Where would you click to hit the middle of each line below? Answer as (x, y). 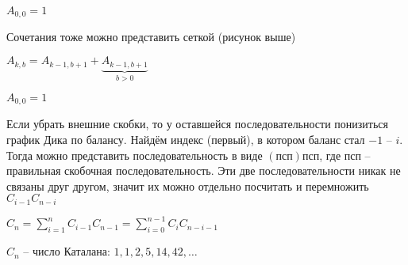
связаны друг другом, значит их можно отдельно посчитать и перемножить (188, 185)
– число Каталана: (67, 251)
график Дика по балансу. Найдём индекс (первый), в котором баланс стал (186, 139)
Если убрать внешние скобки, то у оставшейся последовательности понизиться (197, 124)
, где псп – (345, 155)
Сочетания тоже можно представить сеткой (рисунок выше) (151, 37)
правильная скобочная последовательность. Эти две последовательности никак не (204, 170)
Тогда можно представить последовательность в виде (135, 155)
